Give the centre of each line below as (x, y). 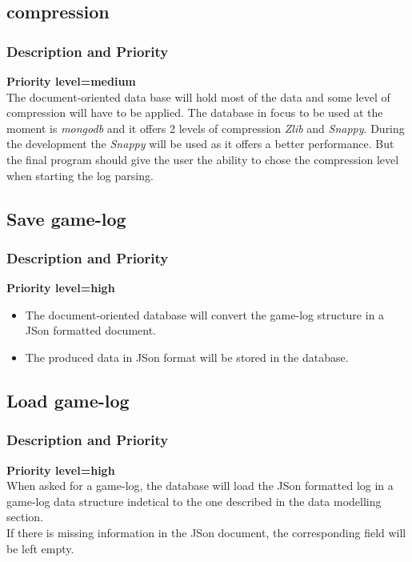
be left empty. (40, 548)
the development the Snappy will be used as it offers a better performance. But (200, 144)
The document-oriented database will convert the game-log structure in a (205, 314)
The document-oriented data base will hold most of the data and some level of (198, 96)
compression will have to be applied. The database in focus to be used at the (195, 112)
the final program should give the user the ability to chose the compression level (203, 159)
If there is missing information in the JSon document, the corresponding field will (206, 532)
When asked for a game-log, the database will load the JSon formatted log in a (200, 486)
